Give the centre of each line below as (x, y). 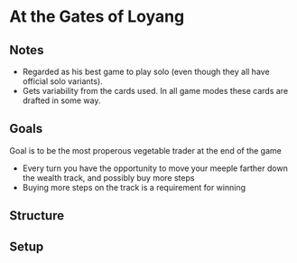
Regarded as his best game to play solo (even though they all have (146, 71)
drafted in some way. (61, 100)
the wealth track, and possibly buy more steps (108, 177)
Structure (37, 216)
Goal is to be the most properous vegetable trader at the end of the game (145, 150)
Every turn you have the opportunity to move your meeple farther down (155, 168)
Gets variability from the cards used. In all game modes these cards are (155, 91)
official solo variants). (63, 81)
